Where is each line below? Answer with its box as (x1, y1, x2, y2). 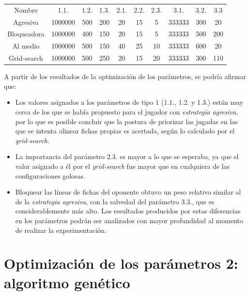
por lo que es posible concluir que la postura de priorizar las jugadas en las (15, 116, 238, 126)
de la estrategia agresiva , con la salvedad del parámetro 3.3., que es (15, 196, 215, 206)
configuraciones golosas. (15, 170, 85, 180)
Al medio (12, 41, 40, 51)
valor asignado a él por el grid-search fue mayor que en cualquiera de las (15, 161, 230, 171)
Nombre (14, 4, 38, 15)
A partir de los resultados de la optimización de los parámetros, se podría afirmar (4, 71, 246, 82)
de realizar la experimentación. (15, 225, 107, 235)
